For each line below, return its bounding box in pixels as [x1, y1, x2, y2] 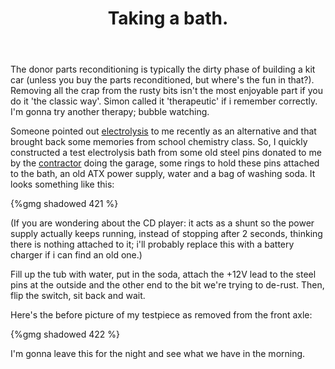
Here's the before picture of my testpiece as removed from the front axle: [10, 309, 313, 321]
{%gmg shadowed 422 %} [10, 328, 120, 341]
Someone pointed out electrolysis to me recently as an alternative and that [10, 125, 317, 137]
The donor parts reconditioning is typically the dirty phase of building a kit [10, 63, 316, 76]
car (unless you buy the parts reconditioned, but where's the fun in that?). [10, 74, 315, 86]
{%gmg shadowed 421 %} [10, 198, 119, 210]
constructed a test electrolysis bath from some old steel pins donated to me [10, 147, 322, 159]
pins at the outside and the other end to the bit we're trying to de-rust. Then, [10, 279, 325, 291]
